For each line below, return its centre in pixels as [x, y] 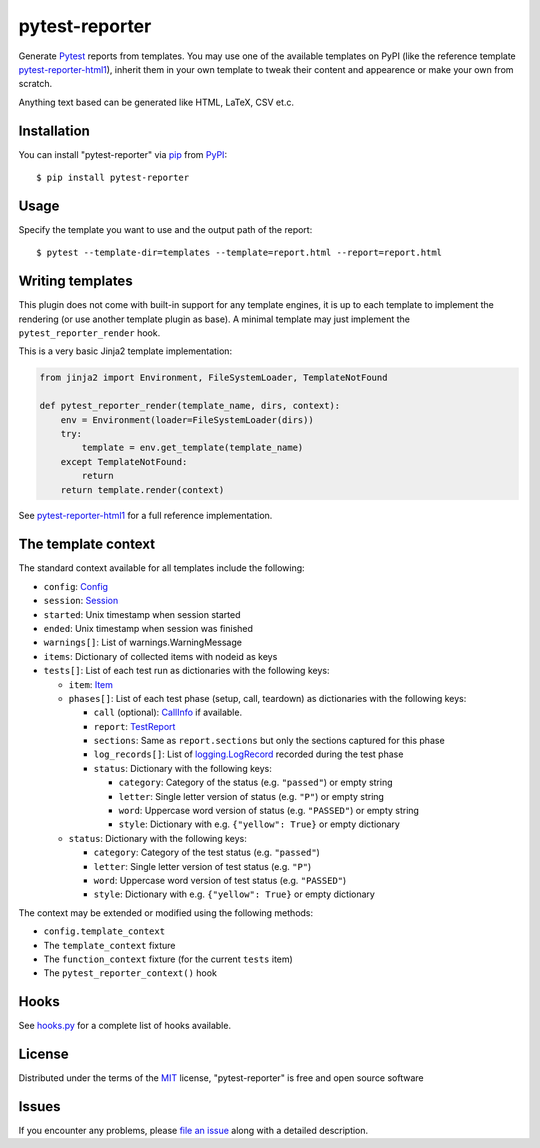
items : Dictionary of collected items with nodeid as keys [160, 656]
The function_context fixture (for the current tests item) [168, 959]
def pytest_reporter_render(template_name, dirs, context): [190, 406]
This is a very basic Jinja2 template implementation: [125, 351]
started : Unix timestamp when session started [142, 614]
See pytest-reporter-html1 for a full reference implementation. [145, 516]
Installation [54, 130]
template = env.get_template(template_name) [192, 448]
